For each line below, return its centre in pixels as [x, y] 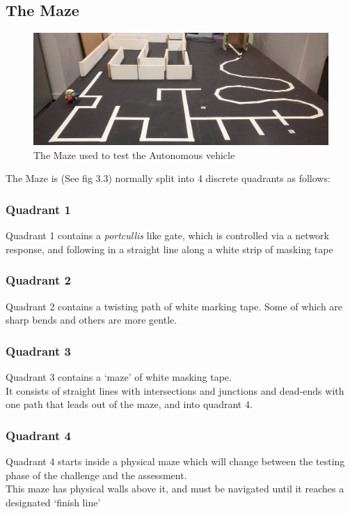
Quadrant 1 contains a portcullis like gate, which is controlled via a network [167, 235]
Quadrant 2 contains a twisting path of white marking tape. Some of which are [174, 306]
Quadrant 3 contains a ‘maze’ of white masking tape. [119, 377]
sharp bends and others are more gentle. [92, 320]
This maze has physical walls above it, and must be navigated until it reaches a [175, 489]
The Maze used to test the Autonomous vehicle [134, 154]
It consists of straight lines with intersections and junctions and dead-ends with [175, 390]
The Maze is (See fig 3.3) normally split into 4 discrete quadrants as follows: [168, 178]
